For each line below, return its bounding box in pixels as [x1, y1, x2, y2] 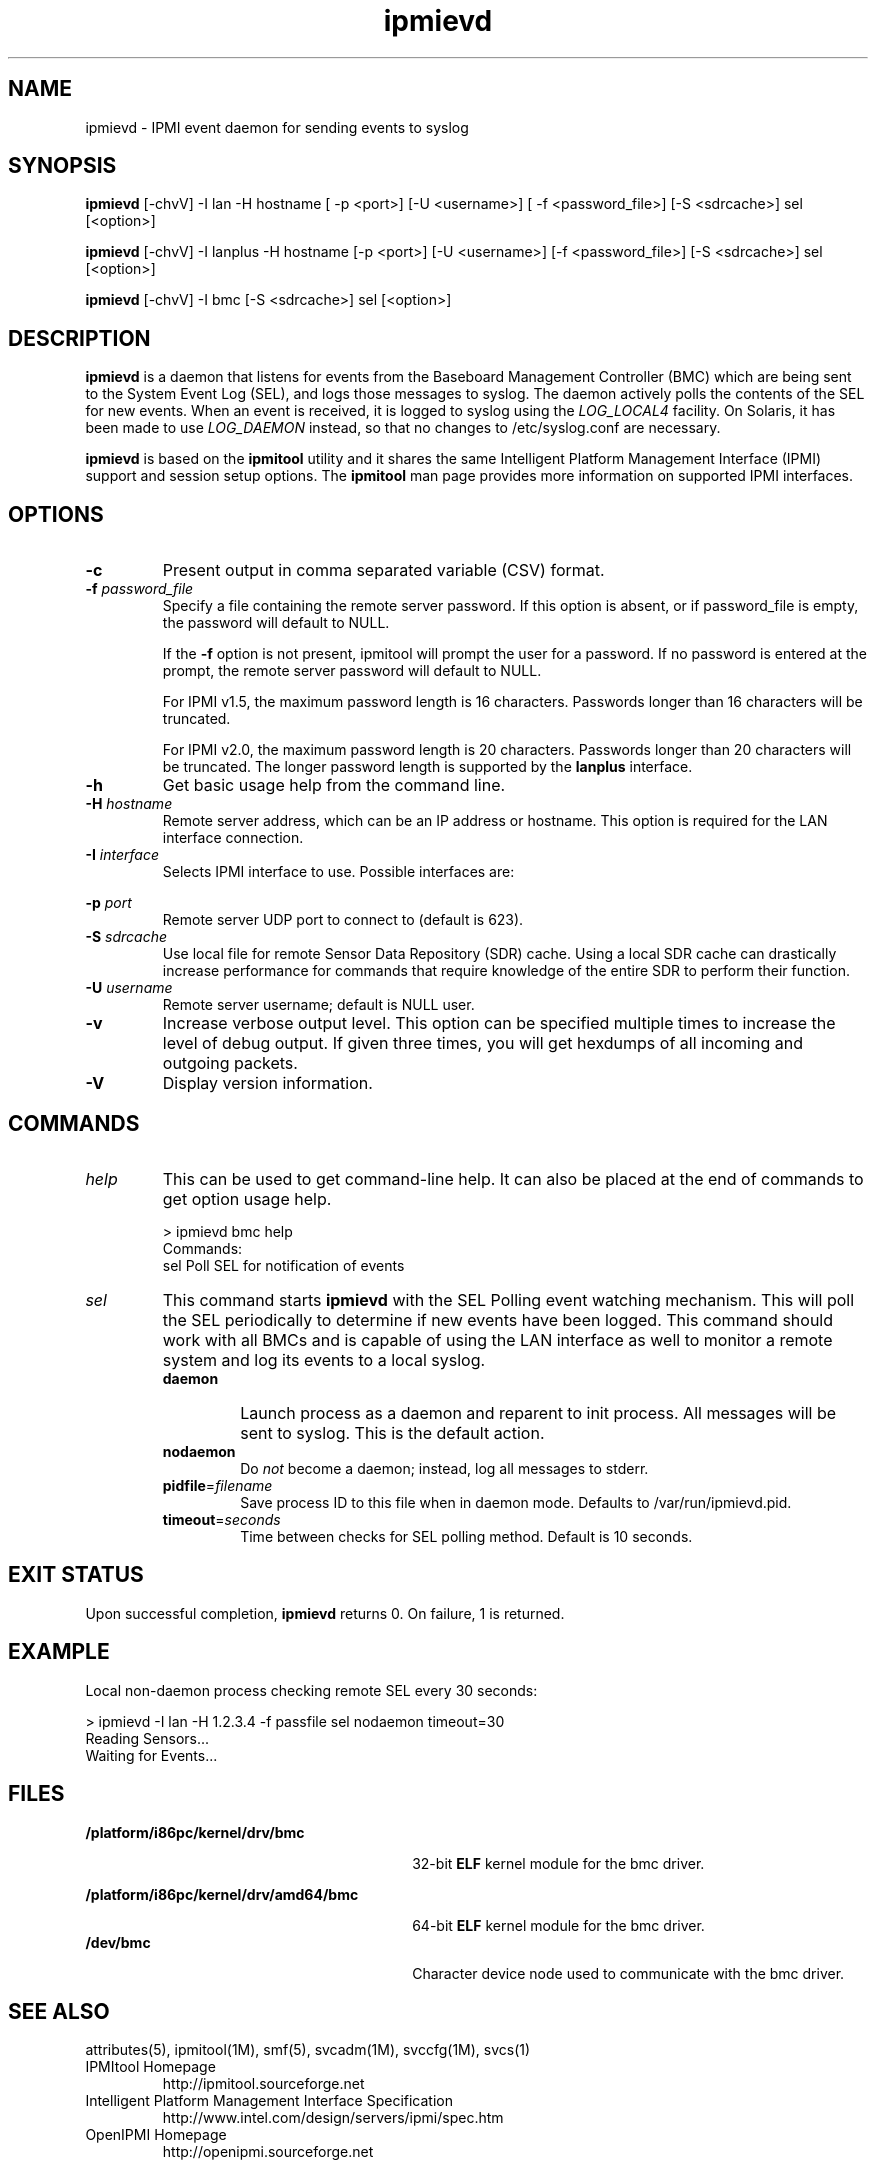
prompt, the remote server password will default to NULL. [162, 662, 542, 680]
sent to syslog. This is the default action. [240, 1422, 545, 1443]
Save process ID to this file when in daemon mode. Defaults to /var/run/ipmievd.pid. [240, 1493, 792, 1511]
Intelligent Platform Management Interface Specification [85, 2092, 453, 2110]
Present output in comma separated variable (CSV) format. [162, 560, 605, 581]
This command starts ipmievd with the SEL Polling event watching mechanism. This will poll [162, 1289, 855, 1310]
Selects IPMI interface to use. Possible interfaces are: [162, 863, 515, 881]
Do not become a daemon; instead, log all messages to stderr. [240, 1459, 649, 1477]
